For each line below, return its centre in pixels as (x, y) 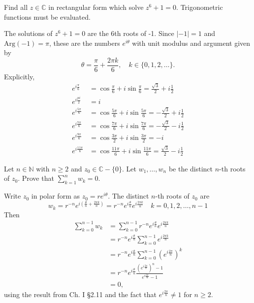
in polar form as (55, 196)
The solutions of (28, 33)
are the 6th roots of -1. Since (131, 33)
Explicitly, (19, 77)
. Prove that (36, 178)
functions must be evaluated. (47, 17)
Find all (16, 7)
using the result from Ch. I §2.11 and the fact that (80, 294)
